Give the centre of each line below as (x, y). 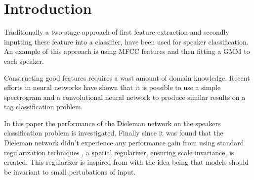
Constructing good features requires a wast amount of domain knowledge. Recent (127, 77)
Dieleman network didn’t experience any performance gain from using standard (124, 143)
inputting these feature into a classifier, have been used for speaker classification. (126, 41)
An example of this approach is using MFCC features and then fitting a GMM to (127, 51)
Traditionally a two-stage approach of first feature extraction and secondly (117, 32)
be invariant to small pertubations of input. (70, 171)
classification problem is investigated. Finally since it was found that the (114, 133)
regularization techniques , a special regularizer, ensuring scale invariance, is (119, 152)
